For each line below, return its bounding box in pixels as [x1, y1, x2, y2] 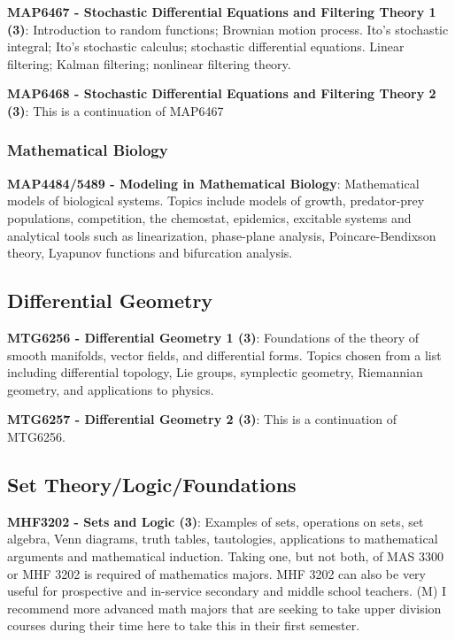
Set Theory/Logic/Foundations [7, 470, 297, 497]
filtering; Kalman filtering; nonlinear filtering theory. [7, 54, 291, 73]
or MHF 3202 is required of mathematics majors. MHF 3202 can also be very [7, 564, 426, 582]
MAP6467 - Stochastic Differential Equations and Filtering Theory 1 [7, 3, 436, 20]
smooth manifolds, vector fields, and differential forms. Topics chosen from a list [7, 345, 442, 364]
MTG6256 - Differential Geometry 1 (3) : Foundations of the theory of [7, 328, 420, 346]
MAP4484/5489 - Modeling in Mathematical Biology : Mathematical [7, 173, 420, 192]
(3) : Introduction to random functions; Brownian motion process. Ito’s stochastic [7, 19, 449, 38]
